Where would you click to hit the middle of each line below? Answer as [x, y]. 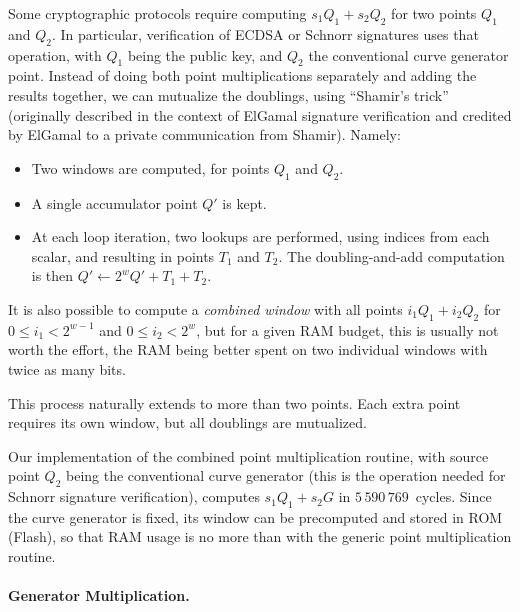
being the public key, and [205, 54]
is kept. [244, 202]
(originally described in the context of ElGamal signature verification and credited [260, 114]
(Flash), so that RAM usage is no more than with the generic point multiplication [260, 536]
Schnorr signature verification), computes [134, 496]
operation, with [55, 54]
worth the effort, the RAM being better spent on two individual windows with [248, 349]
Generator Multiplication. [99, 595]
